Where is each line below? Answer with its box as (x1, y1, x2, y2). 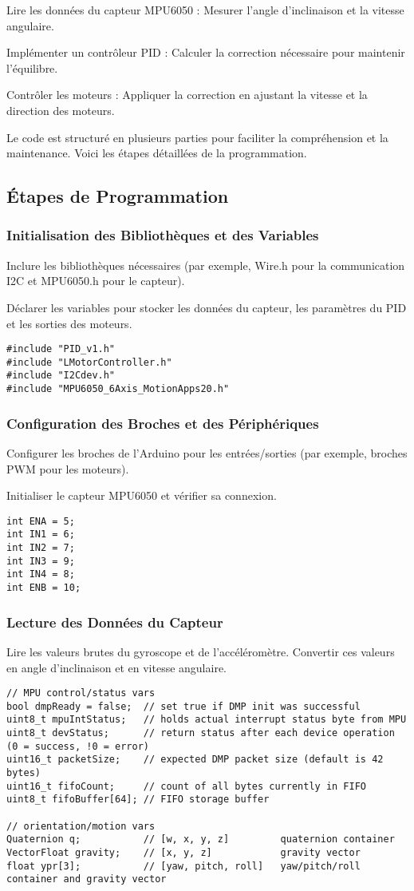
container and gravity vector (6, 873, 167, 885)
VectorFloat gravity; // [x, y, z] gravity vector (6, 846, 361, 858)
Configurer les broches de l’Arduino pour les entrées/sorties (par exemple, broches (6, 444, 408, 461)
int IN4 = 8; (6, 568, 75, 580)
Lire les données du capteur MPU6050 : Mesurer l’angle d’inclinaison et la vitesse (6, 2, 404, 18)
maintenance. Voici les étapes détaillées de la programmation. (6, 145, 307, 161)
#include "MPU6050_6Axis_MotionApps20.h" (6, 383, 230, 395)
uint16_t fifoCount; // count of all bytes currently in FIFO (6, 780, 367, 792)
